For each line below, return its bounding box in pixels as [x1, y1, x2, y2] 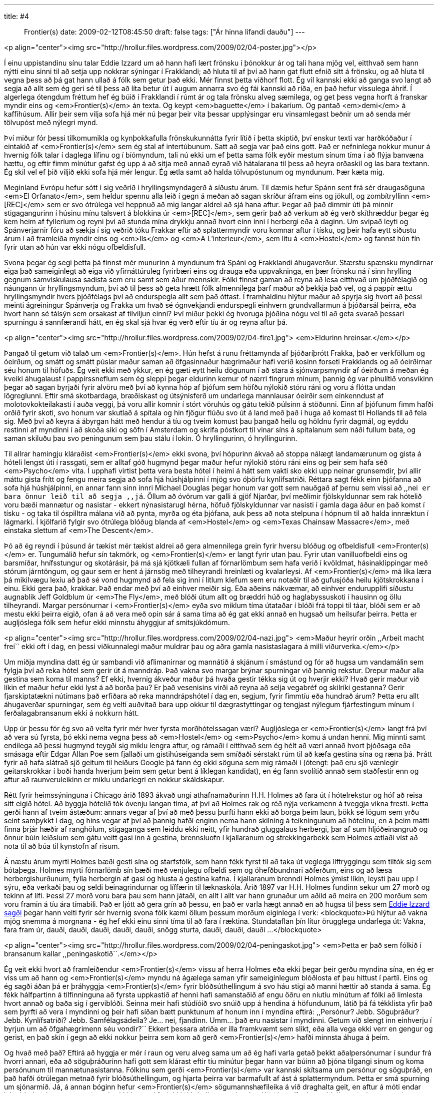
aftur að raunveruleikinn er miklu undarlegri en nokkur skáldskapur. [4, 775, 224, 784]
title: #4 [4, 12, 29, 21]
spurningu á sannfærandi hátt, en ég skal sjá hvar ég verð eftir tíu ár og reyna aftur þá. [4, 318, 288, 326]
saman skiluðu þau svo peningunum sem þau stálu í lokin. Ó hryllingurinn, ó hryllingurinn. [4, 434, 297, 442]
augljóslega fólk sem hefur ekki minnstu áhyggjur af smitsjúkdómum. [4, 618, 230, 627]
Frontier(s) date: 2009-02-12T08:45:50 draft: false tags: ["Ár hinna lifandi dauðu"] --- [24, 28, 305, 36]
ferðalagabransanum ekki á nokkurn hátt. [4, 709, 139, 717]
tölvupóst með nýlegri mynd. [4, 118, 98, 127]
